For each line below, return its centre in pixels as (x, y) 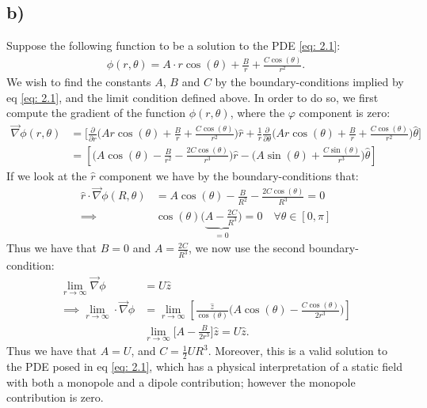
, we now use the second (247, 248)
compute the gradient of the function (96, 113)
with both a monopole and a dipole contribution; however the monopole (181, 382)
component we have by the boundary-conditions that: (229, 175)
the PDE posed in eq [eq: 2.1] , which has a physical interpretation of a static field (204, 366)
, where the (257, 113)
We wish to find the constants (79, 82)
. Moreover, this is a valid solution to (297, 351)
